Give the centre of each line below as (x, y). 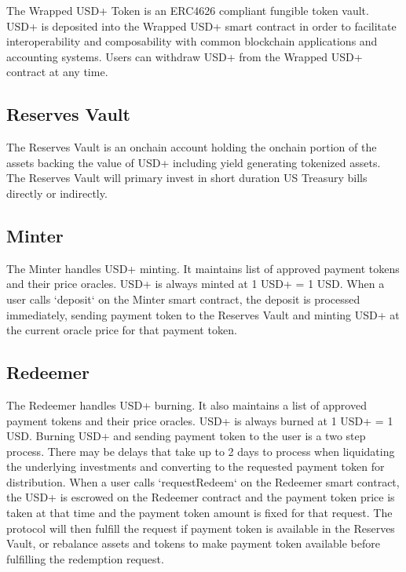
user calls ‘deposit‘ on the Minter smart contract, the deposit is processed (183, 299)
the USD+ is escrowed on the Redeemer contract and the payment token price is (201, 497)
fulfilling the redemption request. (85, 558)
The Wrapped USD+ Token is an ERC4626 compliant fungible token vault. (188, 10)
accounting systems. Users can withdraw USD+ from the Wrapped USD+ (185, 56)
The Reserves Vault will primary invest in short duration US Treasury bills (187, 178)
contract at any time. (57, 72)
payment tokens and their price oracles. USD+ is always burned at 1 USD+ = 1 (200, 420)
